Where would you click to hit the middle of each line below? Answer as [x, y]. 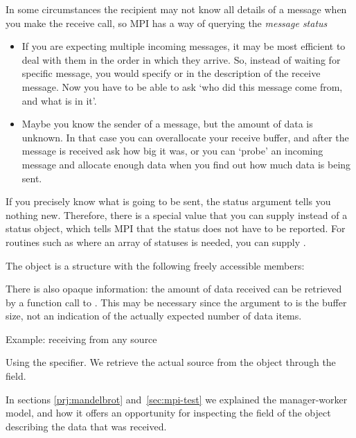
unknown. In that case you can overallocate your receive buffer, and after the [185, 137]
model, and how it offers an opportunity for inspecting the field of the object [168, 413]
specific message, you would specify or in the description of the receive [171, 73]
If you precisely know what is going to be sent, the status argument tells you [168, 201]
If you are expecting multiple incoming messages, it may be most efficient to [184, 46]
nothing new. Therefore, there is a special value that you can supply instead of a [177, 214]
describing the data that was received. [86, 426]
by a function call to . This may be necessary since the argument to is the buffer [176, 302]
